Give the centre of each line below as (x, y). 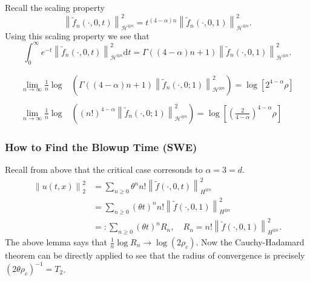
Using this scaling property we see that (77, 35)
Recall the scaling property (55, 7)
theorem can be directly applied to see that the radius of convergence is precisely (155, 255)
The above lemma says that (56, 242)
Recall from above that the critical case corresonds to (104, 170)
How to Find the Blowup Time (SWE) (101, 147)
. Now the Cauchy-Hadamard (250, 242)
